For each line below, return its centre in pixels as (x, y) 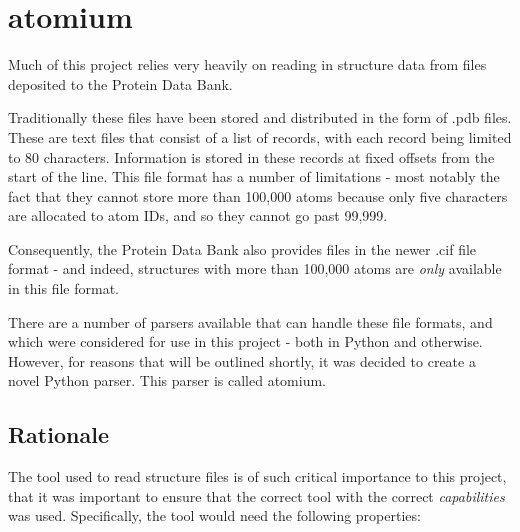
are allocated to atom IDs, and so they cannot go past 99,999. (198, 215)
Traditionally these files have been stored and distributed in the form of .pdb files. (260, 117)
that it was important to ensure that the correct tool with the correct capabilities (256, 495)
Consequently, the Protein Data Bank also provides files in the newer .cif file (242, 248)
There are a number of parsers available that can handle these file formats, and (250, 321)
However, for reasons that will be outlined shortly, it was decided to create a (242, 360)
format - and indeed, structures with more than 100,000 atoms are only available (255, 268)
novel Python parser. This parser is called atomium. (167, 380)
